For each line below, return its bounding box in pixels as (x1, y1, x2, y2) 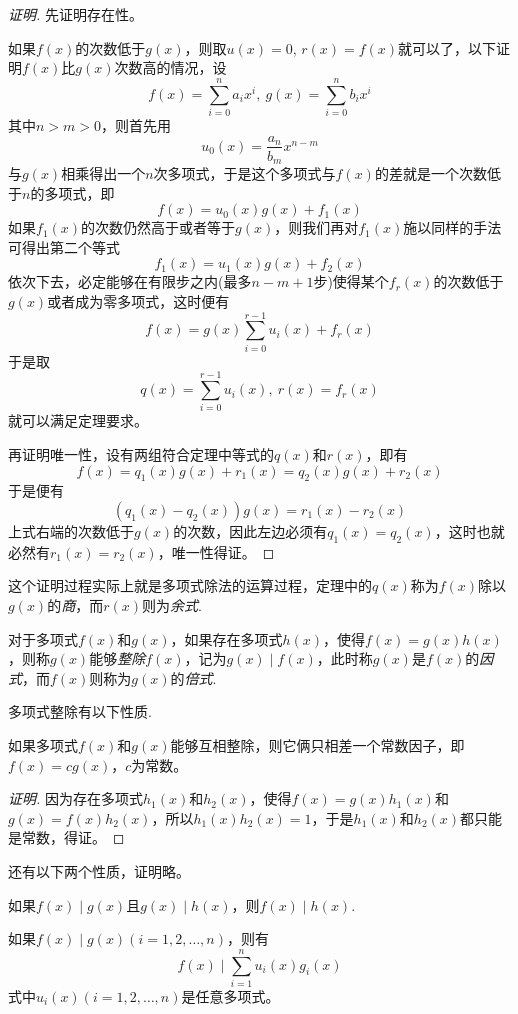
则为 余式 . (141, 594, 202, 615)
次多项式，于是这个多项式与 (153, 163, 336, 184)
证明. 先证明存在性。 (8, 4, 143, 24)
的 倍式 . (170, 667, 217, 688)
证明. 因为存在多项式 (8, 788, 143, 809)
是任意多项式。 (181, 985, 280, 1006)
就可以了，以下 (398, 37, 497, 58)
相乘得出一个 (61, 163, 146, 184)
